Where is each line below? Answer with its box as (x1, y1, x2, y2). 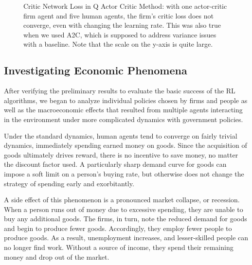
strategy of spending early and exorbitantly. (4, 178, 134, 188)
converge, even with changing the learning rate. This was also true (23, 20, 221, 30)
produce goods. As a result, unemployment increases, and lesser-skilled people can (4, 232, 249, 243)
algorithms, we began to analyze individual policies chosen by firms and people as (4, 95, 248, 105)
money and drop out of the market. (4, 251, 109, 262)
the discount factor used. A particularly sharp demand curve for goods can (4, 159, 227, 169)
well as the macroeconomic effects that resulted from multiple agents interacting (4, 105, 243, 115)
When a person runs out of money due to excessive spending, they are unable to (4, 204, 243, 214)
